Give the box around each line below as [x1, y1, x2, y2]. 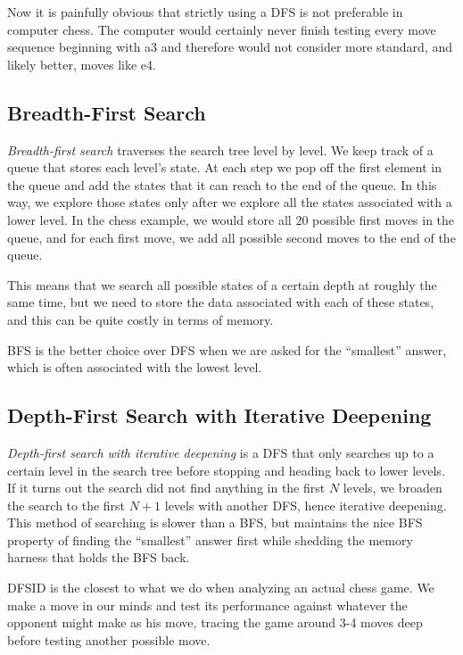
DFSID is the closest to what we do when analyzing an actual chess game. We [7, 578, 434, 597]
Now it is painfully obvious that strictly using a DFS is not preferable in [7, 3, 403, 21]
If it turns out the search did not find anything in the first [7, 478, 326, 497]
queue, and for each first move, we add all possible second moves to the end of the [7, 228, 456, 246]
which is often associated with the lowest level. [7, 358, 262, 377]
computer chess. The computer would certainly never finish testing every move [7, 20, 436, 38]
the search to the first [7, 495, 126, 514]
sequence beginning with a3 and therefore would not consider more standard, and [7, 37, 453, 56]
